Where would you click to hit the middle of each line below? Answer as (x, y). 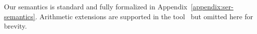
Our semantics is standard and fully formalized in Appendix (96, 6)
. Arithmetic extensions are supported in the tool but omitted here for (144, 16)
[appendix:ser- (212, 6)
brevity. (15, 26)
